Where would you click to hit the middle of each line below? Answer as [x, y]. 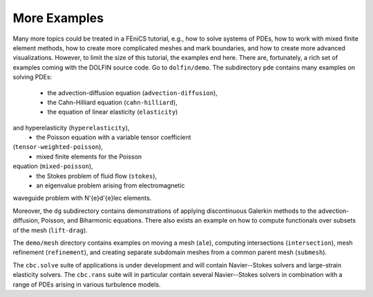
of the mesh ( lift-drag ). [50, 230]
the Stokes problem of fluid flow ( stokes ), [97, 176]
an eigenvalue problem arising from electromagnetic [111, 185]
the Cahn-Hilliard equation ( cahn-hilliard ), [112, 102]
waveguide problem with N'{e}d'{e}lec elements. [82, 198]
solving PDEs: [32, 77]
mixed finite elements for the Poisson [89, 156]
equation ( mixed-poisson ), [53, 166]
